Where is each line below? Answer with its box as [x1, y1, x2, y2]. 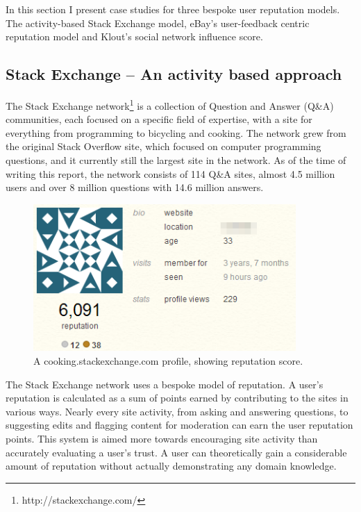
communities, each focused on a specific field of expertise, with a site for [6, 112, 312, 126]
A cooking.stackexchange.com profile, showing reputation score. [33, 354, 303, 368]
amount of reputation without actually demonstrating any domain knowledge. [6, 459, 337, 473]
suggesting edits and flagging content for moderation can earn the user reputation [6, 418, 353, 432]
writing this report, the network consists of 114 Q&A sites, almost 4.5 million [6, 166, 335, 181]
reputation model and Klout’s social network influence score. [6, 29, 263, 44]
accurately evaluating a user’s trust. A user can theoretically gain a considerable [6, 445, 347, 459]
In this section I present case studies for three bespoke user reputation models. [6, 2, 340, 16]
